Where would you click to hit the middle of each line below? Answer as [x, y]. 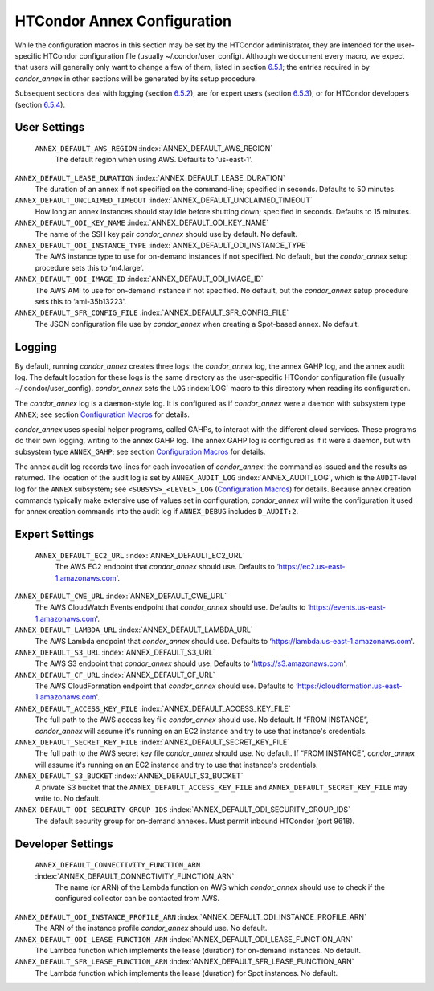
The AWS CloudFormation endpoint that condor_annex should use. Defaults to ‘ [166, 686]
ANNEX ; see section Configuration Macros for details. [102, 414]
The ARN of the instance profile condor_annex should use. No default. [151, 928]
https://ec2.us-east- [312, 567]
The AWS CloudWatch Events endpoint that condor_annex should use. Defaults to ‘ [172, 607]
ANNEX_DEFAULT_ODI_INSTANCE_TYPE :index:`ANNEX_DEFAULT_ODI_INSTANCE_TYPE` [162, 246]
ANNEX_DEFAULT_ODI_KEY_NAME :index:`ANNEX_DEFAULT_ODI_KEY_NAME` [142, 223]
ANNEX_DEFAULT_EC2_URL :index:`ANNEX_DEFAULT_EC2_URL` [140, 555]
